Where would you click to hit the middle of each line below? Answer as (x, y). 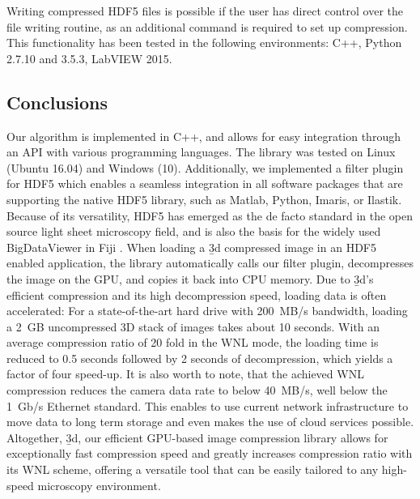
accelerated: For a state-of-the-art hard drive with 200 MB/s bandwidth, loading (207, 311)
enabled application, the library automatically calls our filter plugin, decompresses (210, 263)
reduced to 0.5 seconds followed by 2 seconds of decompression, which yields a (200, 358)
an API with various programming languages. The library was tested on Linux (201, 152)
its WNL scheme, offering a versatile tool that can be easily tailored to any (193, 469)
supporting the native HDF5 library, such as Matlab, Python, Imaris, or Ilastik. (204, 199)
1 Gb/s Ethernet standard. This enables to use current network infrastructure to (208, 405)
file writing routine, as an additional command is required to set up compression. (207, 26)
